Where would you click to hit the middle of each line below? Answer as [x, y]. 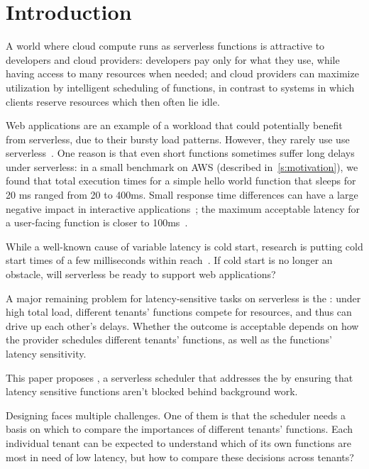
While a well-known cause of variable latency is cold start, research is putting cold [184, 246]
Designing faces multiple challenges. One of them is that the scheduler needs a [176, 415]
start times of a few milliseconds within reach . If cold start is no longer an [169, 260]
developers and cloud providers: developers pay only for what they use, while [173, 59]
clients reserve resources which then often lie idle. [113, 101]
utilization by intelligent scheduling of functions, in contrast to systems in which [180, 87]
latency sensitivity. [46, 353]
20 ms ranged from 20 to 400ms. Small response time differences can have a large [182, 195]
